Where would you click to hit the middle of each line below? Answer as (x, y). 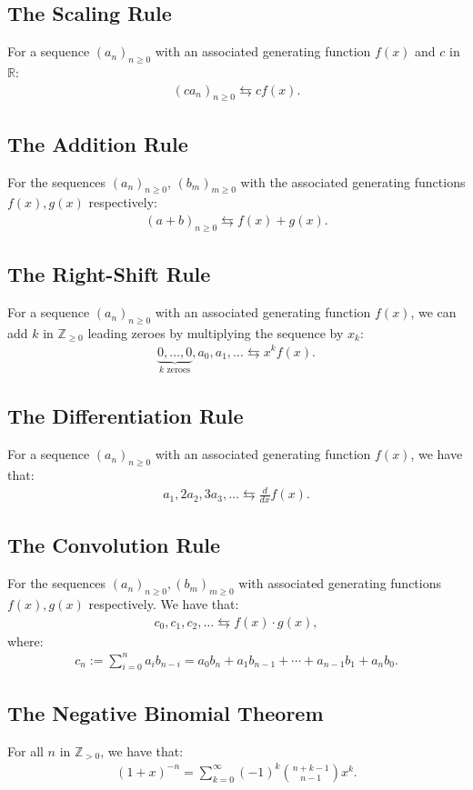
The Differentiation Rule (126, 416)
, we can (433, 312)
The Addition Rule (98, 143)
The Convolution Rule (114, 545)
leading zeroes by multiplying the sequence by (216, 332)
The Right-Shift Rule (109, 274)
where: (25, 640)
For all (25, 750)
